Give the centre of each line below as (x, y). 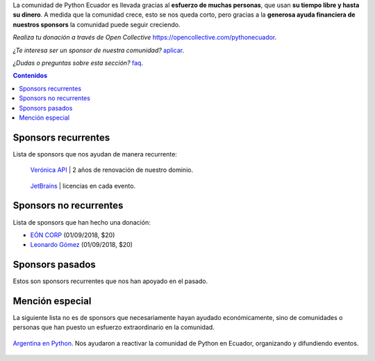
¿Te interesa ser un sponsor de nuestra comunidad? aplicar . (98, 50)
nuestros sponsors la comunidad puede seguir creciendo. (97, 24)
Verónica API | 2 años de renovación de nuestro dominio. (112, 170)
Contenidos (30, 76)
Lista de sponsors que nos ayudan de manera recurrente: (95, 154)
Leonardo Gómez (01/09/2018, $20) (82, 245)
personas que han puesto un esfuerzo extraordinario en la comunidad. (114, 328)
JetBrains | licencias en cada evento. (83, 186)
